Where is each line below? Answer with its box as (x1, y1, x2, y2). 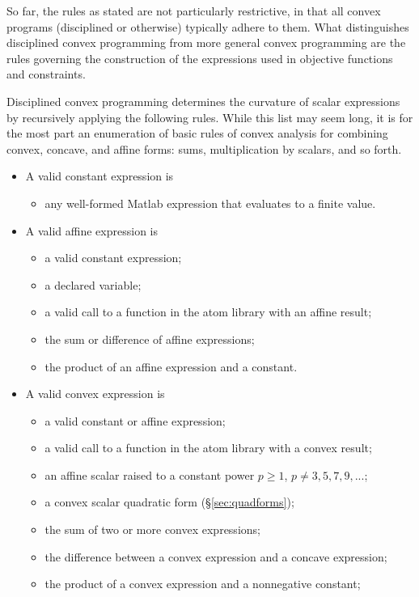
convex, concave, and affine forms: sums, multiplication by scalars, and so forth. (6, 140, 402, 157)
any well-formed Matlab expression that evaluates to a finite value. (44, 194, 376, 211)
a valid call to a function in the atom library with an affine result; (44, 303, 372, 320)
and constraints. (6, 66, 86, 83)
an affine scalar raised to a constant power (44, 466, 255, 483)
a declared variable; (44, 276, 142, 293)
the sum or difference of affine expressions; (44, 330, 255, 347)
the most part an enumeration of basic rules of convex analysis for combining (6, 125, 388, 142)
